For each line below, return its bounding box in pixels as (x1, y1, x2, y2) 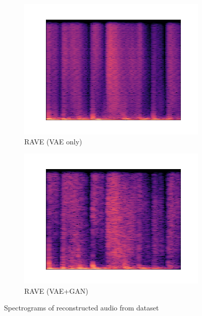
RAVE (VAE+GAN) (24, 285, 88, 296)
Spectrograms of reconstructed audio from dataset (4, 302, 159, 313)
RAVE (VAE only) (24, 136, 82, 146)
